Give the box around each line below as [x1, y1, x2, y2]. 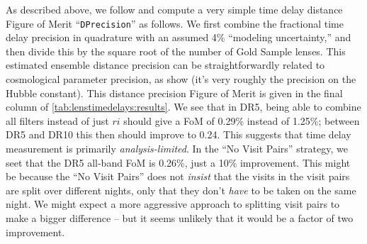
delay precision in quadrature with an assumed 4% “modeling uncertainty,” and [6, 30, 351, 45]
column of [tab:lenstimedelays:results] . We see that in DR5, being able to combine [6, 99, 361, 114]
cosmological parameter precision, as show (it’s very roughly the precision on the [6, 72, 356, 87]
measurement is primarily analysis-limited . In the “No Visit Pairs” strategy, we [6, 141, 348, 155]
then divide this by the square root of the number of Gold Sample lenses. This [6, 43, 346, 58]
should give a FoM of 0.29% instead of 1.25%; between [123, 113, 360, 128]
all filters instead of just [6, 113, 109, 128]
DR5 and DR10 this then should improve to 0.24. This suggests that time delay [6, 127, 351, 142]
